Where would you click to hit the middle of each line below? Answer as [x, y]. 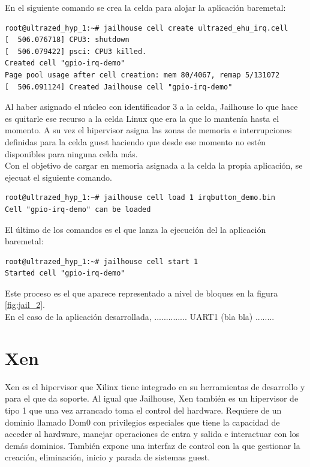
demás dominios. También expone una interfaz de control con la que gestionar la [153, 445]
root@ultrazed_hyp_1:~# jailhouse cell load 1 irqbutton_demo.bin [140, 198]
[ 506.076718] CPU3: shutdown [67, 40]
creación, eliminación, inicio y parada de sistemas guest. [108, 457]
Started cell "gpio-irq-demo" [65, 273]
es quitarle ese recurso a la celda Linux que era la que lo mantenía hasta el [142, 118]
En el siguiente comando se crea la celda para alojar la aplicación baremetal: [145, 7]
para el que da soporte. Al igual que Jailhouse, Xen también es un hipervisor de [152, 398]
